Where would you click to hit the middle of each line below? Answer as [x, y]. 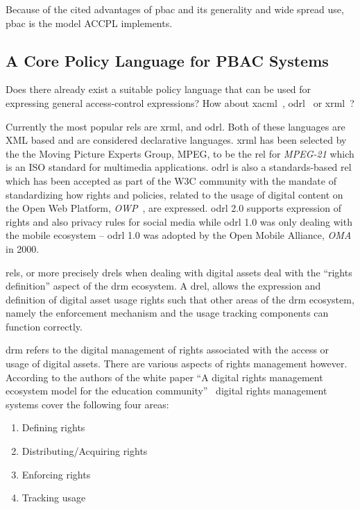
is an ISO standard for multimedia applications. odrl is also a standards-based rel [179, 167]
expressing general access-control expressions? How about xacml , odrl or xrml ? [180, 102]
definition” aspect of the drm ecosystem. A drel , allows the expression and [163, 286]
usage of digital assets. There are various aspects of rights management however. [177, 364]
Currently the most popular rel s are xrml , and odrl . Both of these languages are [175, 126]
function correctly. [44, 326]
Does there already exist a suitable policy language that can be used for [158, 89]
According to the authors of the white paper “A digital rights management [164, 377]
